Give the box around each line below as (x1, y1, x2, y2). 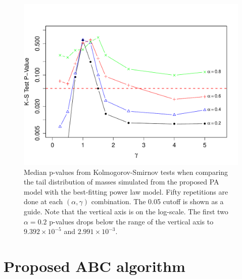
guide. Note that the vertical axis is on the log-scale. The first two (24, 206, 228, 216)
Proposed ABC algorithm (4, 255, 185, 276)
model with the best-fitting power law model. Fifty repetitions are (24, 186, 228, 197)
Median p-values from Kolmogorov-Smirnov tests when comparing (24, 166, 228, 177)
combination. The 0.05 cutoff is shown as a (91, 196, 224, 207)
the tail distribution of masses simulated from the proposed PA (24, 176, 219, 187)
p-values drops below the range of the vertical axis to (49, 216, 214, 226)
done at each (24, 196, 63, 207)
